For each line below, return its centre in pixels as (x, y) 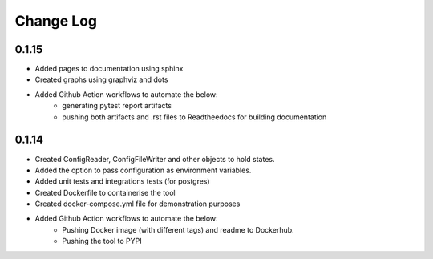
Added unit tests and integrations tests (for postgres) (122, 181)
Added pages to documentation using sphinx (109, 69)
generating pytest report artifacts (117, 106)
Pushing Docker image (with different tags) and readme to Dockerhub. (178, 229)
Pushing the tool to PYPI (102, 241)
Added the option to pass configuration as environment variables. (143, 170)
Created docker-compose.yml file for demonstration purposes (138, 204)
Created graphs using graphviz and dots (101, 79)
